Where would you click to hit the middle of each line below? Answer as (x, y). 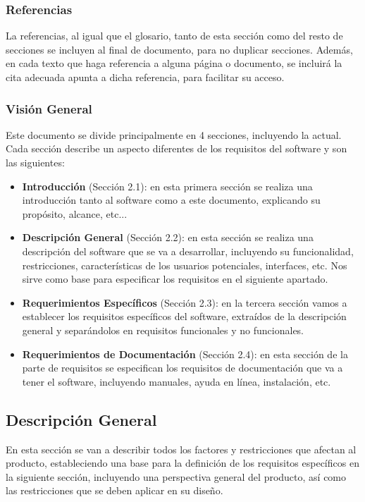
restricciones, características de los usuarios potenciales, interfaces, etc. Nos (185, 265)
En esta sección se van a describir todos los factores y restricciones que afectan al (181, 449)
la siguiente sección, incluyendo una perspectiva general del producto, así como (176, 476)
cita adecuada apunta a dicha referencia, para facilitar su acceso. (145, 77)
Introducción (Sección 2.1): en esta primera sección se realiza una (167, 186)
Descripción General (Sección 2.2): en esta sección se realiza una (168, 237)
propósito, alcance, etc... (75, 213)
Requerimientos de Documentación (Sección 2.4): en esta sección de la (185, 354)
